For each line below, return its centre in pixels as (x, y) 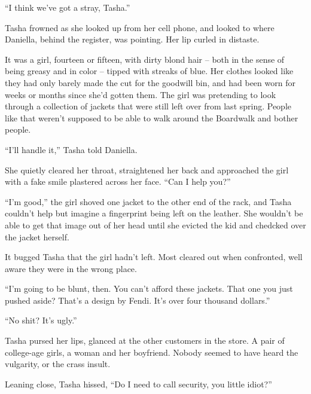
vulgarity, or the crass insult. (58, 364)
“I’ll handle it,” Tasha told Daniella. (71, 149)
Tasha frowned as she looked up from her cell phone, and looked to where (140, 27)
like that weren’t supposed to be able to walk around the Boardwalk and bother (152, 117)
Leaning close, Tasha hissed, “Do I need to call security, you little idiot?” (138, 384)
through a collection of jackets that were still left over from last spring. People (148, 106)
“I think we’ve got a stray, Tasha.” (68, 7)
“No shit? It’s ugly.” (41, 320)
